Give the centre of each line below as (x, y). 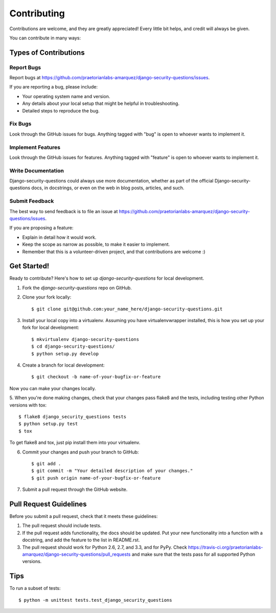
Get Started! (29, 266)
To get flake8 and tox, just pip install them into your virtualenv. (75, 443)
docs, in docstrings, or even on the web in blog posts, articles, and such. (108, 188)
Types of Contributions (47, 52)
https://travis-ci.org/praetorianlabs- (226, 547)
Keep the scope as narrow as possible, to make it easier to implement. (96, 244)
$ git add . (46, 463)
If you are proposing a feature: (41, 228)
